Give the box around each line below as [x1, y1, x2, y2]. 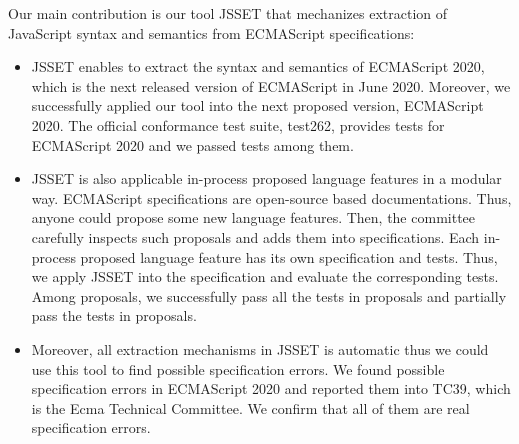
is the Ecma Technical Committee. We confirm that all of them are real [31, 397, 470, 418]
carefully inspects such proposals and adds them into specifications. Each [31, 226, 480, 247]
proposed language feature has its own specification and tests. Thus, [80, 246, 498, 267]
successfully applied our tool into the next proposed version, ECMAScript [31, 95, 484, 116]
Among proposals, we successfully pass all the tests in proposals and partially [31, 285, 507, 306]
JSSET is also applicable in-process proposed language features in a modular [31, 168, 502, 189]
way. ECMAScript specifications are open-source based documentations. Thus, [31, 187, 512, 208]
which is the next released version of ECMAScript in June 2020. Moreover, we [31, 75, 511, 96]
